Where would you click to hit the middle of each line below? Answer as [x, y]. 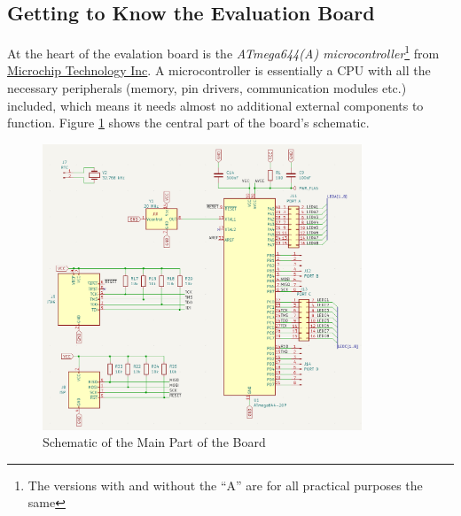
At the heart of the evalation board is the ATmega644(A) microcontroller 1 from [223, 52]
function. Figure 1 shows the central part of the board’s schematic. [188, 123]
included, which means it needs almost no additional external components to [215, 105]
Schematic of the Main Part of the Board [154, 442]
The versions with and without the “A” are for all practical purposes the [225, 485]
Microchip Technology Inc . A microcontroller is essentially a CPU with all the [219, 70]
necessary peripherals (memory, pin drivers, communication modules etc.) [207, 88]
